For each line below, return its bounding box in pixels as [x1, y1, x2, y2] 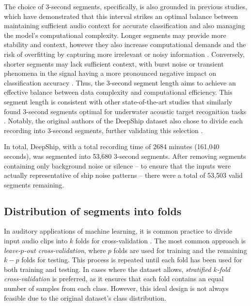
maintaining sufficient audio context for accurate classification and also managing [4, 20, 245, 31]
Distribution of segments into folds [4, 203, 182, 218]
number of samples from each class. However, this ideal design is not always [4, 283, 229, 293]
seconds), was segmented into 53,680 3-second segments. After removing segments [4, 151, 246, 161]
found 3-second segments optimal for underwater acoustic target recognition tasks [4, 106, 247, 116]
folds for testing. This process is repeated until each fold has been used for [21, 255, 242, 265]
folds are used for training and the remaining [113, 245, 247, 255]
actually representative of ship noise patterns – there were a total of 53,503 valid [4, 170, 243, 180]
